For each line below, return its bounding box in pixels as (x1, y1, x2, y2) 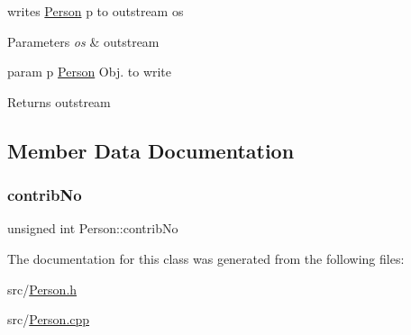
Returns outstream (7, 92, 111, 111)
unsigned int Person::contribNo (7, 219, 178, 238)
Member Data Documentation (7, 136, 295, 164)
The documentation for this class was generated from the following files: (7, 249, 405, 267)
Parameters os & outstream (7, 32, 160, 50)
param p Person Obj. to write (7, 62, 172, 81)
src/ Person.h (7, 279, 78, 298)
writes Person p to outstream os (7, 2, 184, 20)
